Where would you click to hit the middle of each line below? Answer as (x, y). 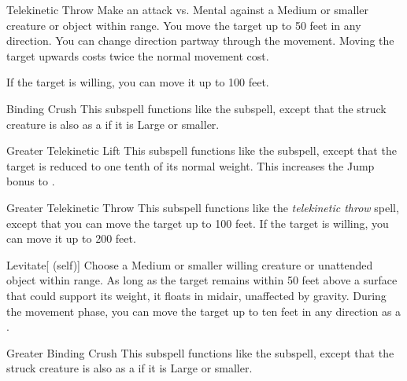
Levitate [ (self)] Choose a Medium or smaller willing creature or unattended (190, 264)
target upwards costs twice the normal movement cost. (138, 55)
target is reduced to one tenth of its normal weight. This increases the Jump (191, 165)
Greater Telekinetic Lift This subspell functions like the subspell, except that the (202, 150)
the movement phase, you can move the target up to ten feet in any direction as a (204, 311)
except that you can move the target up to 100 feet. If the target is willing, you (198, 223)
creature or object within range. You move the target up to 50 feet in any (184, 25)
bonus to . (31, 181)
